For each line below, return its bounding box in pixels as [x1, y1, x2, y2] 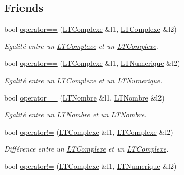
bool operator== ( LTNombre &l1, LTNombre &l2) [4, 92, 165, 103]
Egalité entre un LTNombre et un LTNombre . [4, 109, 147, 120]
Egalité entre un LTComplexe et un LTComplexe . [4, 40, 158, 51]
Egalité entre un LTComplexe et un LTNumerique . [4, 74, 163, 85]
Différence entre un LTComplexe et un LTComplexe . [4, 143, 169, 154]
